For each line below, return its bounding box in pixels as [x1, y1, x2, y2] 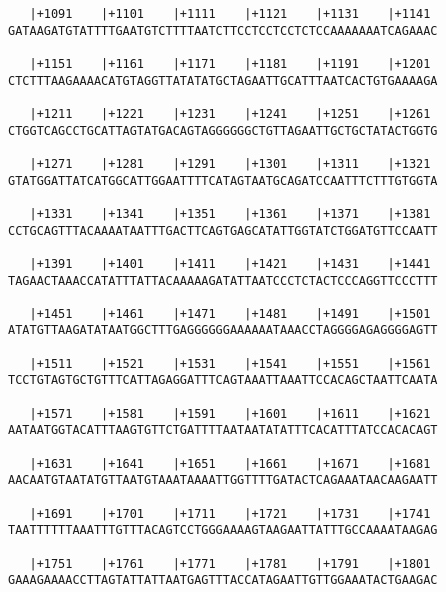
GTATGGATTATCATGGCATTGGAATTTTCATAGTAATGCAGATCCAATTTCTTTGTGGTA [8, 173, 438, 188]
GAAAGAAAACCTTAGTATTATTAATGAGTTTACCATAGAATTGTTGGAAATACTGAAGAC [8, 573, 438, 588]
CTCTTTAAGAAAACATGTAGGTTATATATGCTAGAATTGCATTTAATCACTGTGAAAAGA [8, 73, 438, 88]
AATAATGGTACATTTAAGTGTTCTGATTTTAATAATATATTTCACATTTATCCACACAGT [8, 423, 438, 438]
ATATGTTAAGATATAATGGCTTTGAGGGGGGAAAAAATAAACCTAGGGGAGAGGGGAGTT [8, 323, 438, 338]
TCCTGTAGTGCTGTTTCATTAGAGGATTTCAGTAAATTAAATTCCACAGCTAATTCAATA [8, 373, 438, 388]
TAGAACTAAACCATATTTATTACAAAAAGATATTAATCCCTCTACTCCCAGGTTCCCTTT [8, 273, 438, 288]
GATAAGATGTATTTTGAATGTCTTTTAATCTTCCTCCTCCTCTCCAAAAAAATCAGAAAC [8, 23, 438, 38]
